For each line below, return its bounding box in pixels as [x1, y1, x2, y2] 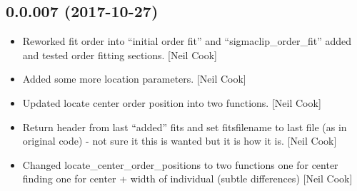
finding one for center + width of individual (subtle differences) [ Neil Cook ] [22, 171, 353, 186]
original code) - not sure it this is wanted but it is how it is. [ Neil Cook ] [22, 133, 337, 148]
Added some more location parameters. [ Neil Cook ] [22, 71, 246, 86]
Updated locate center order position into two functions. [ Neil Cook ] [22, 95, 321, 110]
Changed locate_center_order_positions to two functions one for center [22, 157, 338, 172]
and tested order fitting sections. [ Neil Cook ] [22, 47, 217, 62]
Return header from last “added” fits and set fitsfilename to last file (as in [22, 119, 347, 134]
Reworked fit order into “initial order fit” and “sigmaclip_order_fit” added [22, 33, 352, 48]
